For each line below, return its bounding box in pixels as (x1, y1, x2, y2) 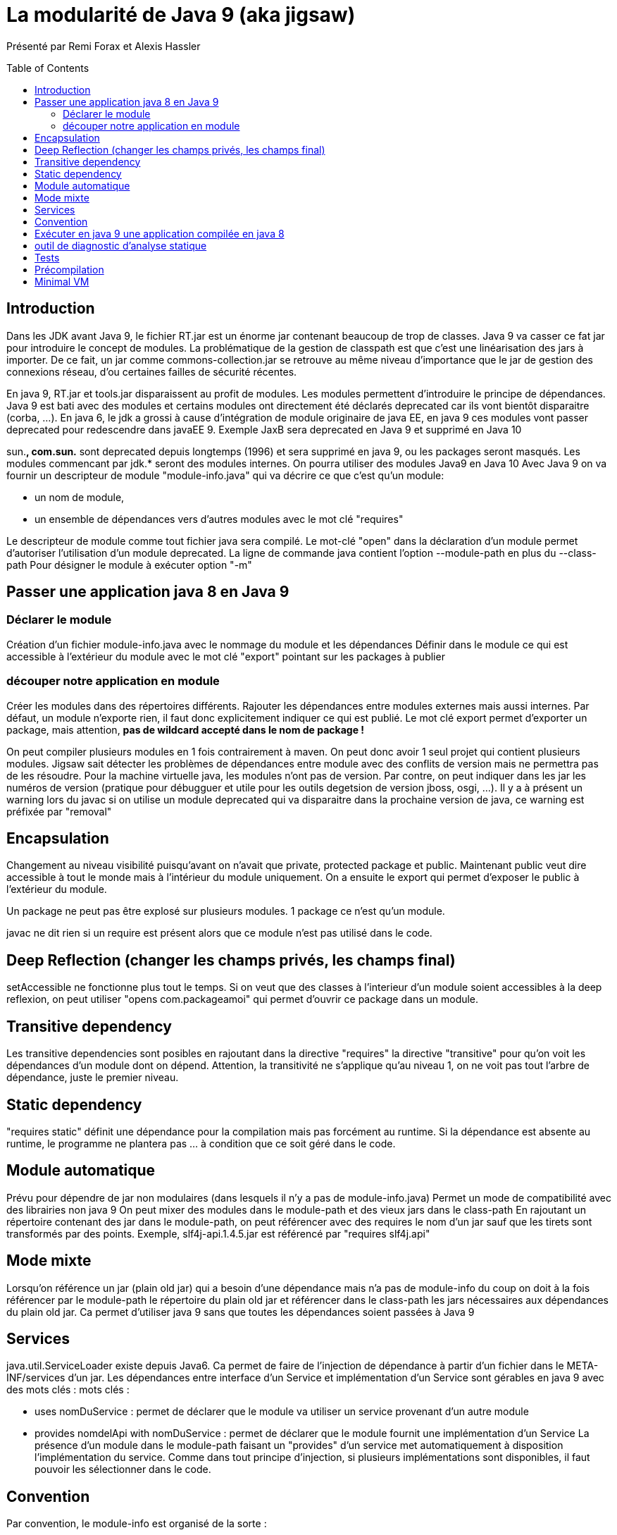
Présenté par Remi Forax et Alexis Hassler (6, 39, 201, 52)
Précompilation (35, 263, 104, 276)
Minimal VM (35, 275, 89, 288)
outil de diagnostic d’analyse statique (35, 239, 207, 252)
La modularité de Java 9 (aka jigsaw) (6, 3, 356, 27)
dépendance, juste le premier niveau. (6, 1071, 179, 1084)
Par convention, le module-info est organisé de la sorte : (6, 1517, 267, 1530)
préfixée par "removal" (6, 805, 112, 818)
